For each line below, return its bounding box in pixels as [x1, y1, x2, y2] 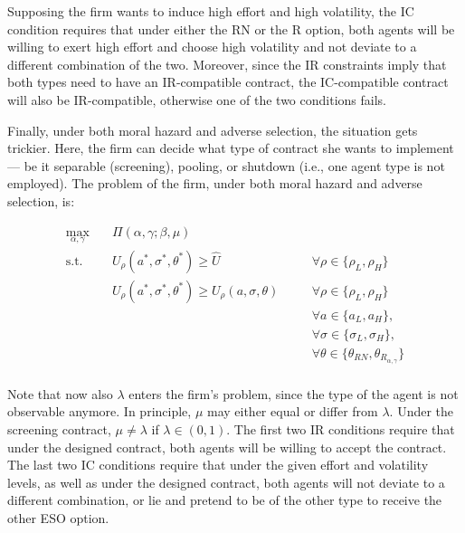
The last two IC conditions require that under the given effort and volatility [7, 455, 429, 474]
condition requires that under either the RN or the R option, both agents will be [7, 19, 455, 38]
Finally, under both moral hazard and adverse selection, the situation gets [7, 120, 418, 139]
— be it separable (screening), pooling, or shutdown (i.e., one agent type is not [7, 156, 445, 175]
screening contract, [7, 420, 111, 439]
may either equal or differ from [206, 402, 378, 421]
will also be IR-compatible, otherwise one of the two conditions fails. [7, 90, 386, 109]
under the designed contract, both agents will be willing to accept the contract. [7, 437, 447, 456]
